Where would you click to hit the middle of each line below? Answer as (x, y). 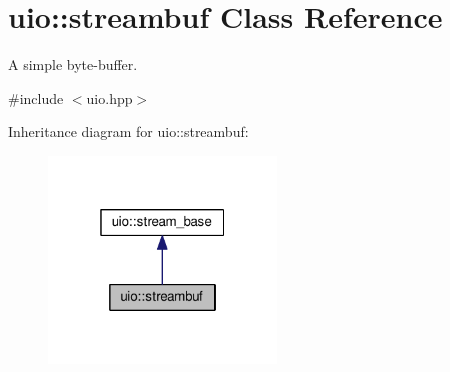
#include (36, 97)
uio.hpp (109, 97)
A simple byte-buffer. (73, 64)
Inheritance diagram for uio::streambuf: (128, 131)
